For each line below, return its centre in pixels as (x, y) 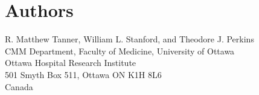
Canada (19, 86)
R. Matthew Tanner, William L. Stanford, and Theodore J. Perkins (129, 39)
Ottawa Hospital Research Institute (71, 63)
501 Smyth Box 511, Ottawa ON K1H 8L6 (83, 74)
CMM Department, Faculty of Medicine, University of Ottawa (120, 51)
